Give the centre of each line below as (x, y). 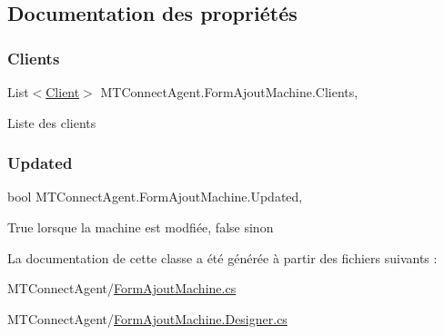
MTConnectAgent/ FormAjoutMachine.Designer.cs (147, 318)
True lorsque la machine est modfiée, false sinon (141, 227)
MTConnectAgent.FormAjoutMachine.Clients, (229, 92)
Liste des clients (52, 122)
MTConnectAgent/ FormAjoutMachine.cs (122, 288)
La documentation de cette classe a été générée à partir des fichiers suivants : (222, 257)
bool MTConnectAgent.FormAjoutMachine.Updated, (155, 197)
